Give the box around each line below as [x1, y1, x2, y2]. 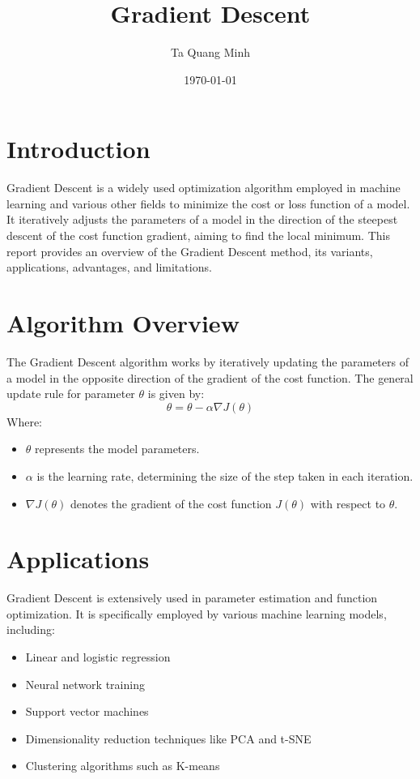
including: [6, 621, 55, 638]
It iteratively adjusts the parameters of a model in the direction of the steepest [6, 211, 398, 228]
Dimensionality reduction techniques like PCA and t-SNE [25, 730, 312, 747]
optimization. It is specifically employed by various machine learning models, [6, 605, 387, 622]
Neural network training [25, 675, 145, 692]
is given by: [147, 385, 205, 402]
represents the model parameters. [35, 440, 200, 457]
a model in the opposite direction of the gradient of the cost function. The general [6, 369, 414, 386]
